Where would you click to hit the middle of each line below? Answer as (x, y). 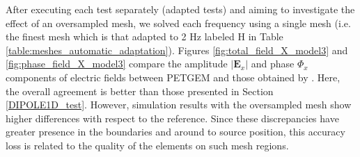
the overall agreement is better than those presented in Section (140, 91)
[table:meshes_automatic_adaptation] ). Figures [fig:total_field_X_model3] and (177, 50)
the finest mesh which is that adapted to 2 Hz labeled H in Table (144, 36)
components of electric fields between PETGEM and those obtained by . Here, (173, 77)
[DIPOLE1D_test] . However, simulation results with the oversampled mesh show (179, 105)
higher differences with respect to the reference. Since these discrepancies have (172, 118)
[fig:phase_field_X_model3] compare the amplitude (117, 64)
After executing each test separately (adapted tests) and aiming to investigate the (180, 9)
